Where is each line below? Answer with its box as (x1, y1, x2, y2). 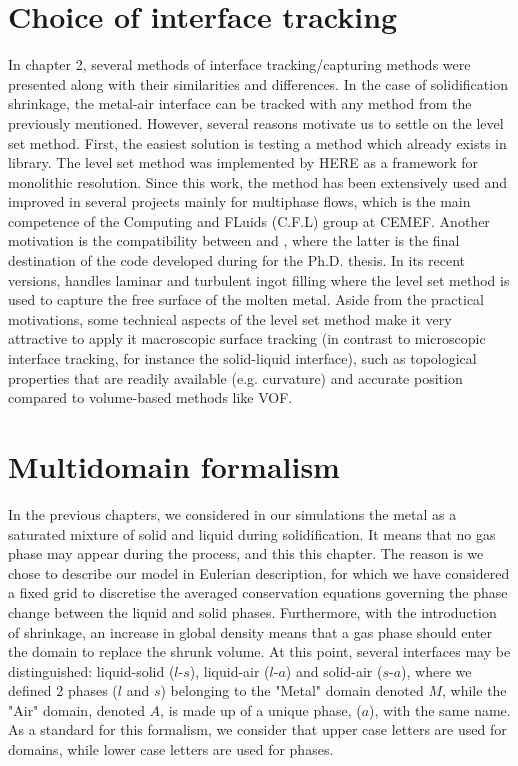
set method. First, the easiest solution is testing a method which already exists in (8, 132, 507, 153)
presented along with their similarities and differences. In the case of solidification (8, 73, 508, 94)
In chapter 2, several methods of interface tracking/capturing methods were (8, 54, 471, 75)
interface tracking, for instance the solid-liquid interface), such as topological (8, 348, 477, 369)
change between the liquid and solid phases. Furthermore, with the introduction (8, 601, 497, 622)
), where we (401, 660, 472, 681)
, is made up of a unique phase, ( (160, 699, 362, 720)
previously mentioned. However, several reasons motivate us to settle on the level (8, 112, 504, 133)
